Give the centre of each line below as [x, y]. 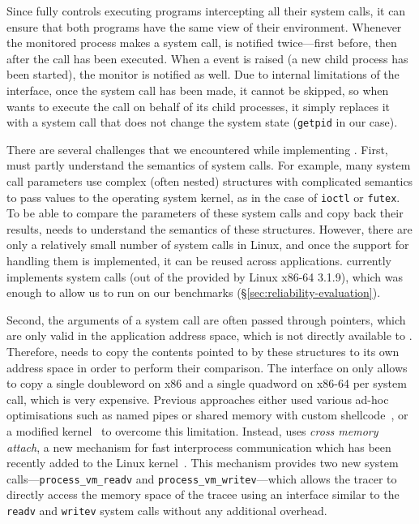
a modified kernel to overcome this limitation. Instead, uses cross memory [192, 430]
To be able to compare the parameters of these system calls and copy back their [205, 213]
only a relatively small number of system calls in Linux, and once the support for [208, 245]
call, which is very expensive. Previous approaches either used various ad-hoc [198, 399]
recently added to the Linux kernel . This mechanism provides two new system [203, 463]
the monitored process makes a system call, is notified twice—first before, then [202, 43]
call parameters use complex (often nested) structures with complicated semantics [210, 181]
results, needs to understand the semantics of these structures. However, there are [209, 228]
